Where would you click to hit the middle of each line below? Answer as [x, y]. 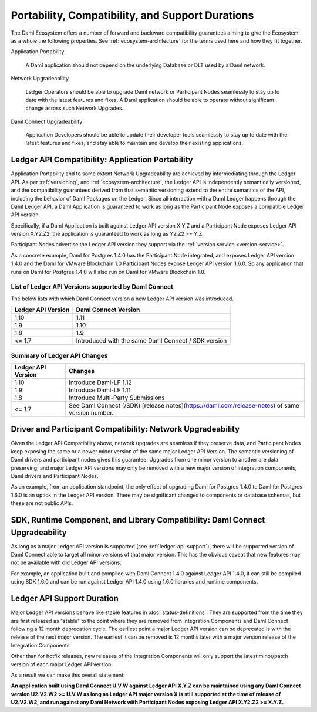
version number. [91, 412]
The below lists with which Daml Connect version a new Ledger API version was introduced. [122, 299]
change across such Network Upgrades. [75, 108]
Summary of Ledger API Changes [59, 355]
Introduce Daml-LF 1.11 [100, 390]
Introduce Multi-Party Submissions [117, 398]
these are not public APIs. [42, 503]
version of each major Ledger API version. [62, 664]
